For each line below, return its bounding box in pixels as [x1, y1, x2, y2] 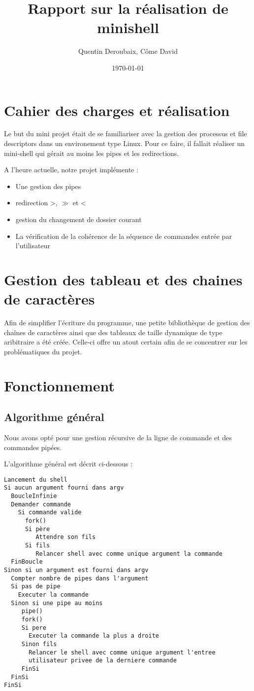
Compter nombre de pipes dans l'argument [11, 575, 149, 582]
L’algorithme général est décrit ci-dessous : [4, 459, 133, 469]
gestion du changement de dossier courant [15, 214, 142, 224]
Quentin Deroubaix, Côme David [78, 46, 178, 56]
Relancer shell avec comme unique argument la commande [35, 550, 222, 557]
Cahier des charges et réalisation [4, 100, 230, 120]
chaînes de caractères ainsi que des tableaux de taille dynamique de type [4, 327, 222, 337]
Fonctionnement [4, 375, 115, 395]
